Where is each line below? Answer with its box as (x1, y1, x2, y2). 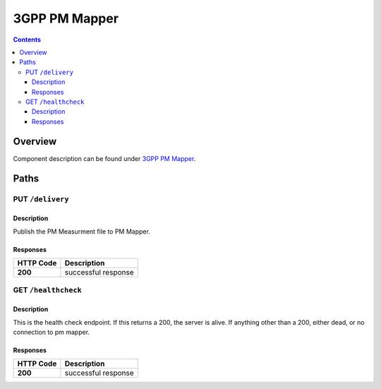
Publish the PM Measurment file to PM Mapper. (13, 227, 151, 236)
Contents (13, 35, 42, 44)
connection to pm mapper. (13, 328, 90, 336)
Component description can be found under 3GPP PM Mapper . (13, 154, 196, 162)
